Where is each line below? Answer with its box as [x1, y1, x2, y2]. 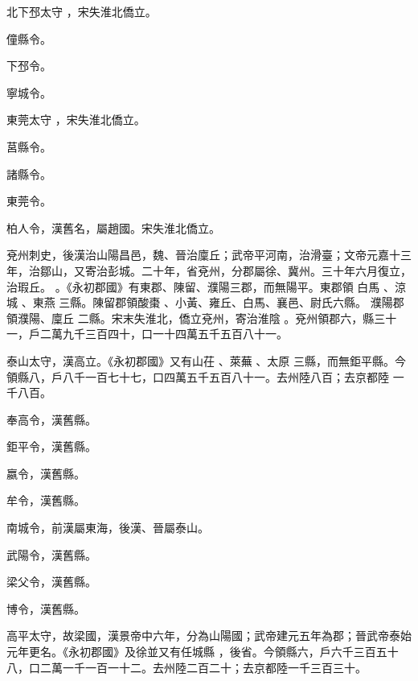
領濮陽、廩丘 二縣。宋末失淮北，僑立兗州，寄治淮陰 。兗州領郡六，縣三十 [6, 309, 397, 326]
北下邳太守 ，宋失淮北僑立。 [6, 3, 157, 19]
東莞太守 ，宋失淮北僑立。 [6, 111, 145, 128]
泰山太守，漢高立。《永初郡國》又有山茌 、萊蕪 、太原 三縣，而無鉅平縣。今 [6, 352, 406, 369]
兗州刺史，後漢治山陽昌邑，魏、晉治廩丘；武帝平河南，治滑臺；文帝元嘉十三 [6, 246, 412, 263]
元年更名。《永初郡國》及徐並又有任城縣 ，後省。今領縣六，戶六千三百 [6, 643, 376, 660]
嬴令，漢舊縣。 [6, 464, 85, 481]
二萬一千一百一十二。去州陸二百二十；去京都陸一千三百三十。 [39, 658, 367, 675]
